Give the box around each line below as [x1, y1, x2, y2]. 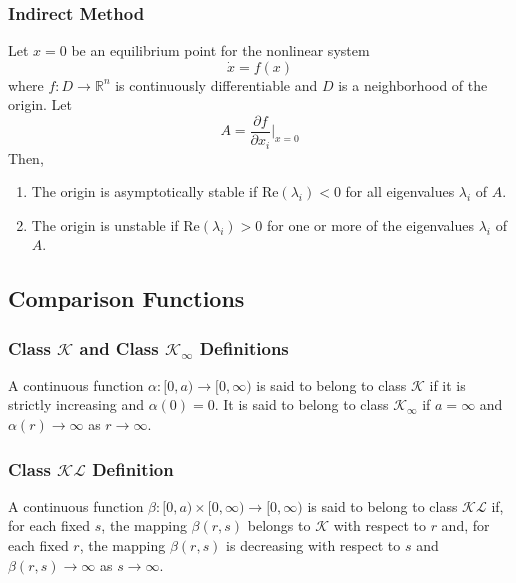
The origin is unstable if [31, 214, 179, 235]
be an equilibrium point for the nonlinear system [71, 40, 370, 61]
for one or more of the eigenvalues [266, 214, 475, 235]
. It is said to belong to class [214, 394, 389, 415]
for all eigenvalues [345, 181, 455, 202]
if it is [429, 374, 466, 395]
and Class [79, 335, 159, 360]
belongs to [247, 515, 311, 536]
